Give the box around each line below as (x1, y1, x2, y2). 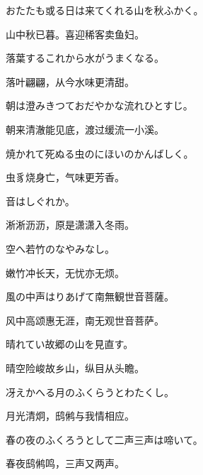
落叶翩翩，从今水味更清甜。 (6, 74, 134, 89)
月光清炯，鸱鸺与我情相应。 (6, 408, 134, 423)
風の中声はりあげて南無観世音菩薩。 (6, 289, 174, 304)
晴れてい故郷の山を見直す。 (6, 337, 134, 351)
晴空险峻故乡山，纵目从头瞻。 (6, 360, 144, 375)
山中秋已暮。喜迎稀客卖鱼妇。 (6, 26, 144, 41)
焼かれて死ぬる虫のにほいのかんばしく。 (6, 146, 194, 160)
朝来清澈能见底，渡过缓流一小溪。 (6, 121, 164, 136)
